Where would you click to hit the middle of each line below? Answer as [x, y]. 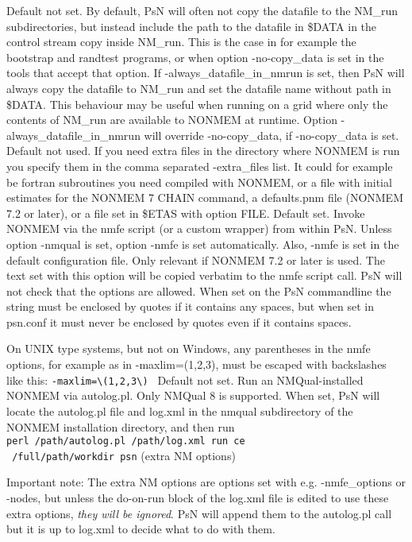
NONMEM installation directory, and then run [121, 426]
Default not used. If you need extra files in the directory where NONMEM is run [203, 151]
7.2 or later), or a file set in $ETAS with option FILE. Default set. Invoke [186, 213]
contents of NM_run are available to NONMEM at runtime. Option [172, 120]
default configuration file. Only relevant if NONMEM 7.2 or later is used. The [196, 259]
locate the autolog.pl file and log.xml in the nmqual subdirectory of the [180, 410]
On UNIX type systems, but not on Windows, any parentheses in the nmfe [189, 348]
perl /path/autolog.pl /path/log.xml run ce [126, 441]
